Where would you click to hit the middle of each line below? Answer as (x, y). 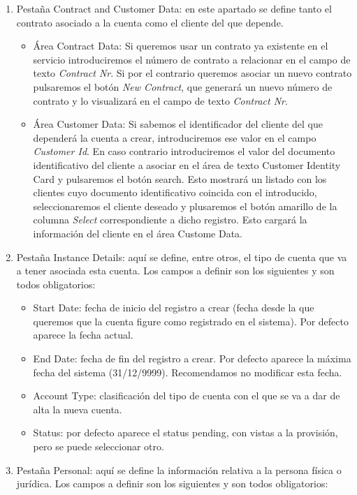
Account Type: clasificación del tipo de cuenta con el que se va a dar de (187, 396)
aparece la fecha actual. (83, 335)
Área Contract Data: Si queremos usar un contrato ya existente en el (181, 46)
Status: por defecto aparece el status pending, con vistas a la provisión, (185, 433)
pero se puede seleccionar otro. (99, 446)
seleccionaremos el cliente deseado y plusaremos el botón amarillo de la (185, 206)
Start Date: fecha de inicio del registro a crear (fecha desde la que (174, 308)
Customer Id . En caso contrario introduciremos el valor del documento (184, 151)
